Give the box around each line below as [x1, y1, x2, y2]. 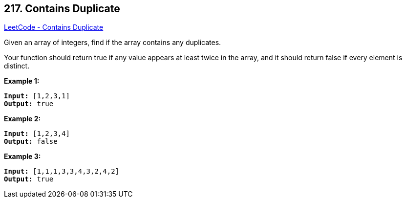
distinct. [4, 62, 30, 70]
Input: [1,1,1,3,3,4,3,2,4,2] [4, 167, 120, 176]
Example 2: [4, 114, 41, 123]
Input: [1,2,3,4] [4, 130, 70, 138]
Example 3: [4, 152, 41, 161]
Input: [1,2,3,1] [4, 92, 70, 100]
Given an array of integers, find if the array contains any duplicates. [4, 38, 221, 47]
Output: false [4, 137, 58, 146]
